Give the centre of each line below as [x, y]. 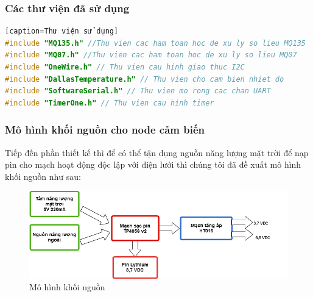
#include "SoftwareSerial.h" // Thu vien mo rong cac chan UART [138, 91]
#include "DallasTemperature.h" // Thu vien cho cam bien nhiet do [145, 79]
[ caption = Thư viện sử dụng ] [62, 31]
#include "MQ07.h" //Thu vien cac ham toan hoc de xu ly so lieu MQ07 [151, 55]
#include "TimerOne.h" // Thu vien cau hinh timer [110, 103]
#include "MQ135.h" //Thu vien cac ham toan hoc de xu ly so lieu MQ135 [155, 43]
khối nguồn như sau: [43, 176]
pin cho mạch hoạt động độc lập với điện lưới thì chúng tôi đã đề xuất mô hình [153, 164]
